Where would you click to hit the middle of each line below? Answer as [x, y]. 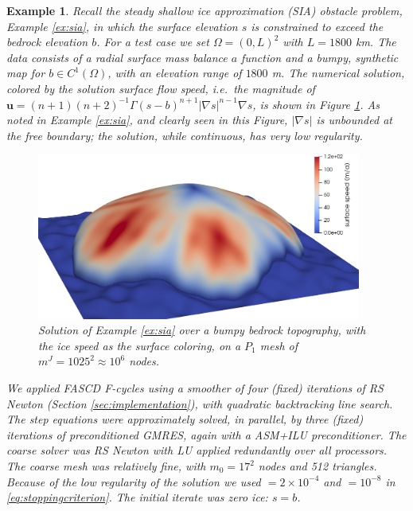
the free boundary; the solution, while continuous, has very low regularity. [185, 135]
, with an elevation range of [175, 73]
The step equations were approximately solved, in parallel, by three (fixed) [185, 419]
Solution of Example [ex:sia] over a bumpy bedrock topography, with [202, 330]
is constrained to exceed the [317, 26]
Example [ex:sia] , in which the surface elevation [122, 26]
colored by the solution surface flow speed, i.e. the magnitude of [161, 88]
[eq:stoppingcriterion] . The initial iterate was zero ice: [137, 497]
